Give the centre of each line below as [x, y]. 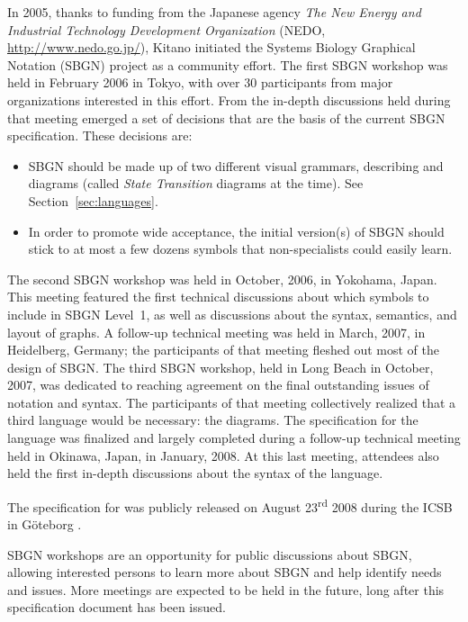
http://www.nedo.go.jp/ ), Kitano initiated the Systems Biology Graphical [211, 47]
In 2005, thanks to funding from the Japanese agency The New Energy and [214, 12]
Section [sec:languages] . [93, 200]
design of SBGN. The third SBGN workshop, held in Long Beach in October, [220, 367]
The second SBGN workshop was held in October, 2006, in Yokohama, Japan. [222, 279]
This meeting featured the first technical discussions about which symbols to [218, 297]
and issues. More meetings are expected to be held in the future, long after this [226, 589]
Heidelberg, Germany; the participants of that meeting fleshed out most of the [223, 350]
